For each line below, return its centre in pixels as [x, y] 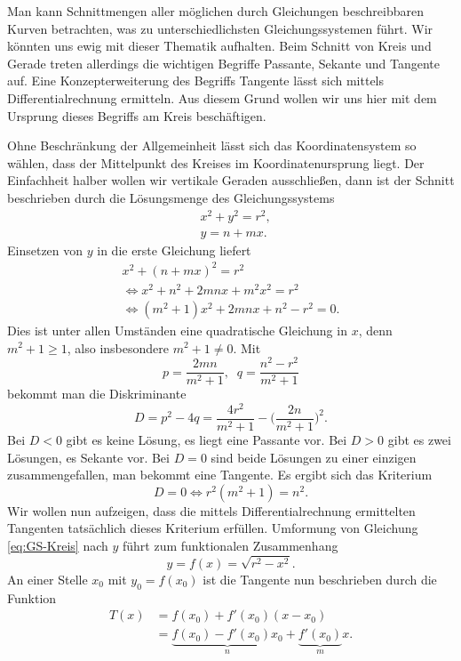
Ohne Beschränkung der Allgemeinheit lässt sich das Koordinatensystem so [212, 145]
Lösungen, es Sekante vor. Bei [88, 457]
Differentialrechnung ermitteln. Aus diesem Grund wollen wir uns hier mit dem [222, 97]
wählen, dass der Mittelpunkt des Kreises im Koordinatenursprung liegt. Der [216, 162]
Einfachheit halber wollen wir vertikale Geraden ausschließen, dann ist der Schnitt [231, 180]
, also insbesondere [118, 347]
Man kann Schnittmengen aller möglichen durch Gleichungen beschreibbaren [215, 11]
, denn [375, 330]
